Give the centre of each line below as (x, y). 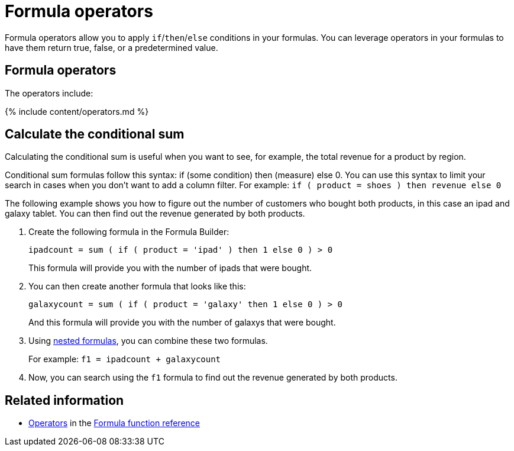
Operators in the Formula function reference (114, 423)
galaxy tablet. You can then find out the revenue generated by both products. (155, 214)
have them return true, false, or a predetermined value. (111, 47)
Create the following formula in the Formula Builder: (129, 232)
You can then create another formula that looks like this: (137, 286)
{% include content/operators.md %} (77, 111)
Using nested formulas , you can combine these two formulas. (148, 341)
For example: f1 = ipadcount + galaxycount (125, 359)
